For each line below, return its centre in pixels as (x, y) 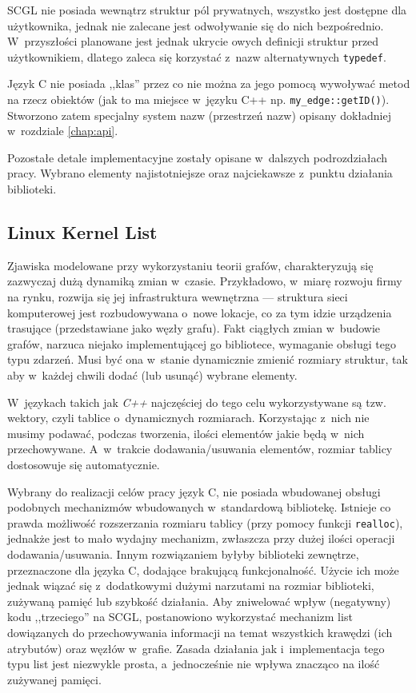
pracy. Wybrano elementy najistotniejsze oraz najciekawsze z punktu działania (200, 173)
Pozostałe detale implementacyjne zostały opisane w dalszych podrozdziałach (198, 157)
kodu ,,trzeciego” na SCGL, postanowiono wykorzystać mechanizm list (180, 617)
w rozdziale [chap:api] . (63, 131)
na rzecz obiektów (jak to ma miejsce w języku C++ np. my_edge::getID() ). (198, 100)
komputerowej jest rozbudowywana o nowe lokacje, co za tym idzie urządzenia (200, 312)
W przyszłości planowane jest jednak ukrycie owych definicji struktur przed (193, 41)
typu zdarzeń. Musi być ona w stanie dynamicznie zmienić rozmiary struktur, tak (208, 359)
